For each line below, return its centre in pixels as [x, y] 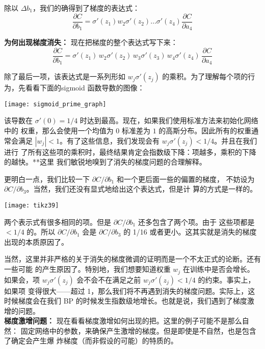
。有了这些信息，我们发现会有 [109, 140]
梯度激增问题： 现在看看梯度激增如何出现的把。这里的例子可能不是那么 [123, 321]
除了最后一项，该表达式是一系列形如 [65, 76]
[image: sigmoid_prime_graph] [55, 104]
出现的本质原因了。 [36, 241]
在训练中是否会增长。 [218, 269]
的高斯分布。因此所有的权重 [205, 131]
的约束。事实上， [227, 279]
